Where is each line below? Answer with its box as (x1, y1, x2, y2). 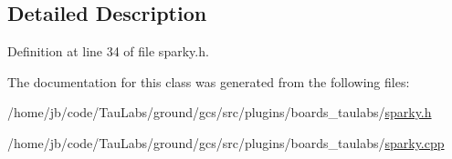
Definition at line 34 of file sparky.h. (7, 42, 209, 61)
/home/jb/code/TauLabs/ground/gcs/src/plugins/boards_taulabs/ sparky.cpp (7, 133, 445, 152)
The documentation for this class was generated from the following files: (7, 72, 410, 91)
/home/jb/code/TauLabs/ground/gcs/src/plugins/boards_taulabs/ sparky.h (7, 103, 432, 122)
